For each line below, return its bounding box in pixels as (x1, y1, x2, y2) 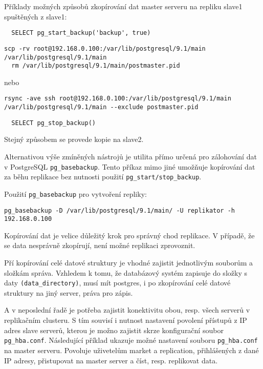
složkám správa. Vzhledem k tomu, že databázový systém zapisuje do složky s (4, 267, 247, 278)
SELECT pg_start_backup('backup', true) (11, 29, 151, 37)
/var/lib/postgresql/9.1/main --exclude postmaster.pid (4, 104, 199, 111)
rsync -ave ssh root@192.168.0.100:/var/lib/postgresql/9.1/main (4, 95, 231, 102)
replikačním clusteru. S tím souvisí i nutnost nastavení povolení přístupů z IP (4, 315, 247, 325)
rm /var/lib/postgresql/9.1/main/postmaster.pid (11, 62, 180, 70)
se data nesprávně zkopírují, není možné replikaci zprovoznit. (4, 240, 195, 251)
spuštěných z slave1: (4, 11, 67, 22)
